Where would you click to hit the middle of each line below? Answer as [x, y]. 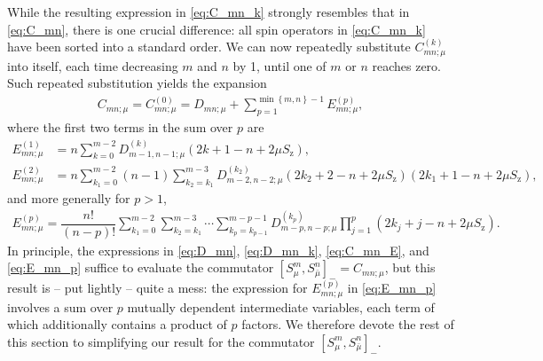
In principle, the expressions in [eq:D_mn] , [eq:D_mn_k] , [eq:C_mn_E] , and [218, 250]
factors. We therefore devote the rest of [348, 324]
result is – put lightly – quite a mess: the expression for [157, 288]
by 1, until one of [279, 65]
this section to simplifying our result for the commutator [161, 341]
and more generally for [69, 198]
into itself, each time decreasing [93, 65]
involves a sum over [60, 306]
